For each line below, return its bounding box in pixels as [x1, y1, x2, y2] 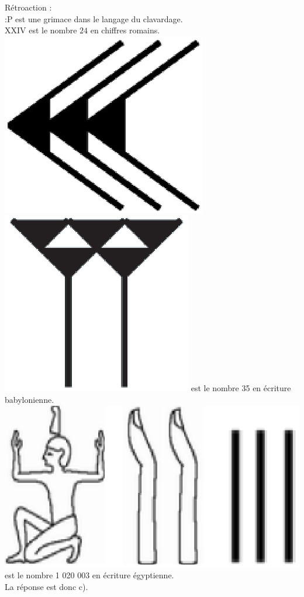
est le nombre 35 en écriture [191, 382, 291, 394]
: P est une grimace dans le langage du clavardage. [5, 12, 183, 25]
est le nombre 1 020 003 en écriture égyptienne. [5, 569, 174, 581]
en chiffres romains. [90, 24, 160, 36]
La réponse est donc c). [5, 580, 88, 592]
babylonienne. [5, 393, 54, 405]
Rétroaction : [5, 1, 52, 13]
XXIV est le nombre [5, 24, 77, 36]
